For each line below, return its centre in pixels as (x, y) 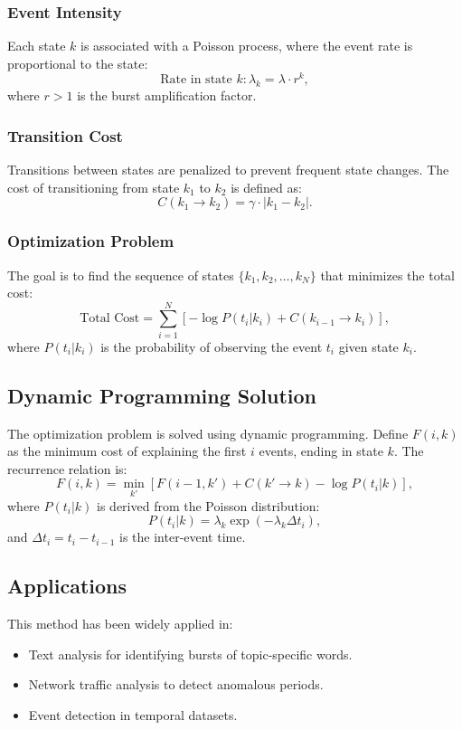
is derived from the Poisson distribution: (208, 505)
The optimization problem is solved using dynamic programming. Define (208, 433)
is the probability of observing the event (212, 346)
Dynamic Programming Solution (162, 395)
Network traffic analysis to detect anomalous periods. (176, 684)
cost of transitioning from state (94, 187)
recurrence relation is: (67, 468)
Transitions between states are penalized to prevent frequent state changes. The (228, 170)
